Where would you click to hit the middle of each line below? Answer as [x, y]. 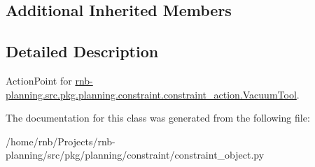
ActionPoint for [39, 80]
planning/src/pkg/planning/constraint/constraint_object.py [135, 155]
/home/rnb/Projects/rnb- [61, 141]
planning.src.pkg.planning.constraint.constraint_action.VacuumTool [151, 94]
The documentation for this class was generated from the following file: [158, 118]
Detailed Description [82, 51]
